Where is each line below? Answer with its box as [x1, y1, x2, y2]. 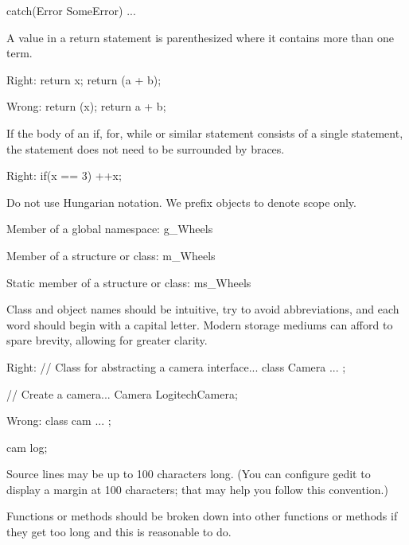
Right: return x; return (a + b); [6, 71, 162, 88]
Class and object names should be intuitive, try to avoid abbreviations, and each [6, 301, 399, 317]
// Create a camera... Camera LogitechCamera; [6, 385, 238, 402]
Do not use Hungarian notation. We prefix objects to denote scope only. [6, 193, 356, 210]
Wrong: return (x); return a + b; [6, 98, 166, 115]
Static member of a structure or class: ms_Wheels [6, 274, 251, 290]
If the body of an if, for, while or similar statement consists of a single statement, [6, 124, 403, 141]
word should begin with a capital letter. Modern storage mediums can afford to [6, 316, 393, 333]
